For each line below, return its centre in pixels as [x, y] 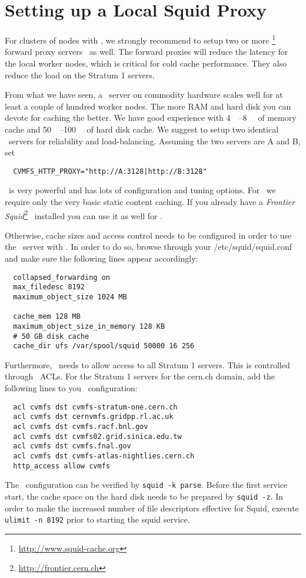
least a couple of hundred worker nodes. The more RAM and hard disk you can [148, 106]
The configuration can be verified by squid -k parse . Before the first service [146, 485]
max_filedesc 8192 [49, 287]
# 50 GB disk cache [51, 336]
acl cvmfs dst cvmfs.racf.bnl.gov [81, 426]
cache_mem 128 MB [47, 317]
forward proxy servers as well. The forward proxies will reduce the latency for [147, 52]
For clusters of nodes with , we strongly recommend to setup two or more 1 [140, 39]
